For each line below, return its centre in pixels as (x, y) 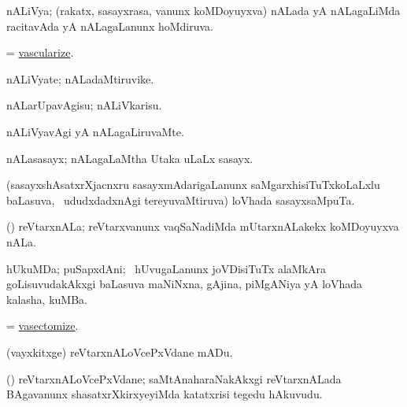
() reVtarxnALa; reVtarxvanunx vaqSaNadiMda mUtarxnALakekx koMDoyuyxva (203, 226)
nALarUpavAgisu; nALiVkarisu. (84, 105)
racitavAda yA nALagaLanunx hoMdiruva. (110, 26)
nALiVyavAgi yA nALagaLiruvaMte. (95, 131)
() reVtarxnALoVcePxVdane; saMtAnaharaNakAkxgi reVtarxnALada (174, 378)
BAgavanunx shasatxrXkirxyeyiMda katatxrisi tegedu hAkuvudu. (165, 394)
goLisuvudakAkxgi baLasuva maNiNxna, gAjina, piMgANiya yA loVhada (185, 284)
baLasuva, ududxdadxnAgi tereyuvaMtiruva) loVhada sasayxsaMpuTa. (181, 200)
